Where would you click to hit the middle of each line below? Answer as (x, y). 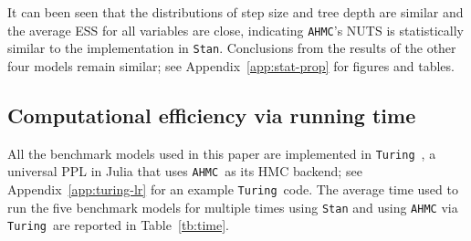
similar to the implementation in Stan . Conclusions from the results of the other (232, 48)
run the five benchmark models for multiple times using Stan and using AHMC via (233, 207)
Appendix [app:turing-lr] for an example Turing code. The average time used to (233, 189)
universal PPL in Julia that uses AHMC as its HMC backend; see (185, 171)
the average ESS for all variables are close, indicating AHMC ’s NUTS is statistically (236, 30)
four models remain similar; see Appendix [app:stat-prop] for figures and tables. (231, 65)
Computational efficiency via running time (212, 115)
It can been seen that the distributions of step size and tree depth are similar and (235, 12)
